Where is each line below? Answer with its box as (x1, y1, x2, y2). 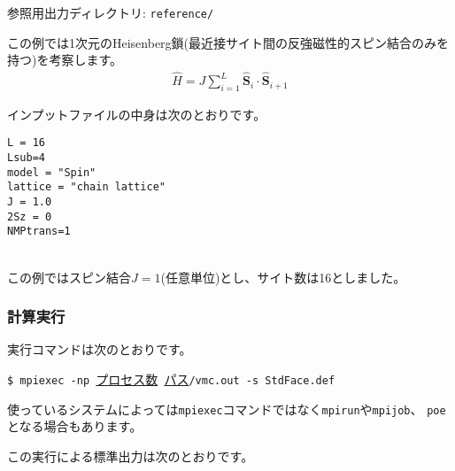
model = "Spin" (7, 166, 96, 179)
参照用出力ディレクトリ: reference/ (7, 4, 214, 21)
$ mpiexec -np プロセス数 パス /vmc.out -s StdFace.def (7, 370, 335, 389)
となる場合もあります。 (7, 417, 143, 436)
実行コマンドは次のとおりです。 (7, 340, 192, 359)
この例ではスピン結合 (7, 267, 131, 286)
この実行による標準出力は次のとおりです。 (7, 446, 254, 465)
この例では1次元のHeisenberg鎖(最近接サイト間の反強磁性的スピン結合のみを (7, 33, 450, 51)
